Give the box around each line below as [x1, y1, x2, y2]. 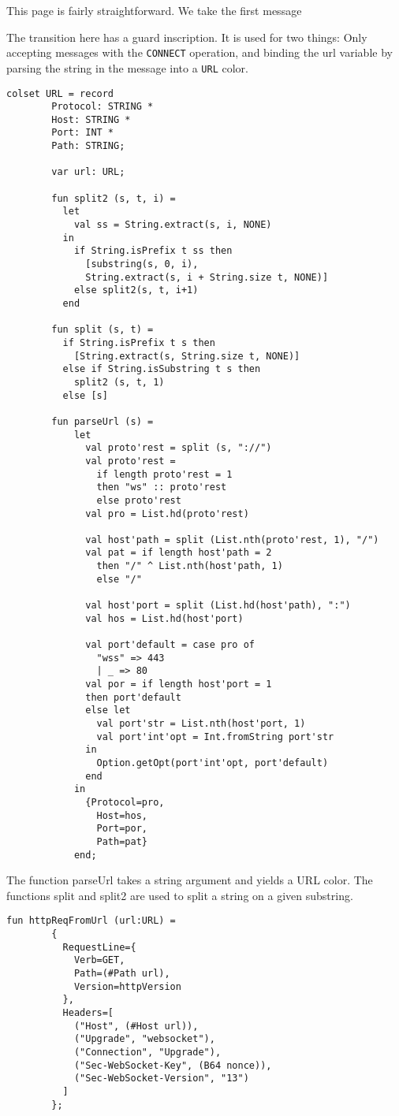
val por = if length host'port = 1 [85, 679, 272, 690]
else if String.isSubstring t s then [62, 363, 261, 375]
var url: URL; [51, 166, 125, 178]
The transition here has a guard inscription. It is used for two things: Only [6, 28, 367, 45]
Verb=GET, [73, 954, 125, 966]
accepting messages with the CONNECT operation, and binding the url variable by [6, 44, 393, 61]
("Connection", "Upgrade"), [73, 1046, 222, 1058]
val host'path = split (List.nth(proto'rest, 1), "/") [85, 534, 379, 545]
